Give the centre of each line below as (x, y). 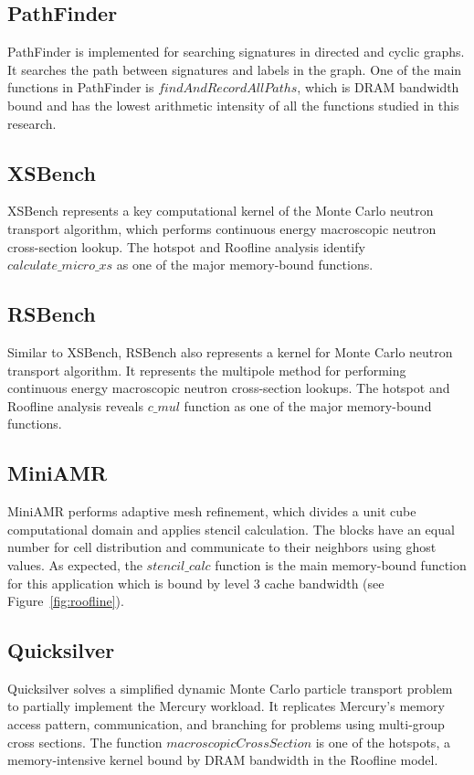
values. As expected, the (75, 564)
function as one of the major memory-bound (308, 405)
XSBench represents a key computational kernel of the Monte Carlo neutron (221, 211)
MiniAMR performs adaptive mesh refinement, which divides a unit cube (212, 511)
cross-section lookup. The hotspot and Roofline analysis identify (186, 246)
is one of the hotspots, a (383, 742)
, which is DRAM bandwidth (378, 87)
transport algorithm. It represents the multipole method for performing (207, 370)
